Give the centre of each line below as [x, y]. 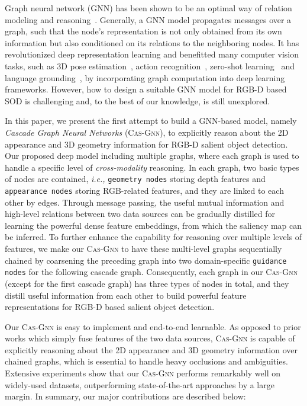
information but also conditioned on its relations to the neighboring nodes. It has [152, 42]
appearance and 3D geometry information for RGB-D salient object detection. [146, 144]
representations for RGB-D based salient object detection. [110, 307]
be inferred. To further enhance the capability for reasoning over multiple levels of [153, 237]
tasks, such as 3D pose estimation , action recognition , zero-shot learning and [150, 65]
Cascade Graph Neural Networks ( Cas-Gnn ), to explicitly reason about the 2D [147, 132]
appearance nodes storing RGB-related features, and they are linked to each [144, 190]
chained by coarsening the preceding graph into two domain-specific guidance [146, 260]
